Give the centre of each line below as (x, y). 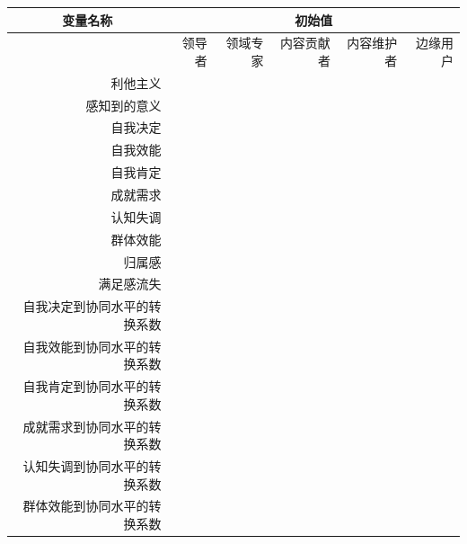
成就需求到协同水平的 (86, 426)
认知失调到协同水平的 (86, 465)
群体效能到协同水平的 (86, 506)
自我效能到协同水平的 (86, 346)
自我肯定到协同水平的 (86, 386)
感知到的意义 (123, 105)
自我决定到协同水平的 (86, 306)
